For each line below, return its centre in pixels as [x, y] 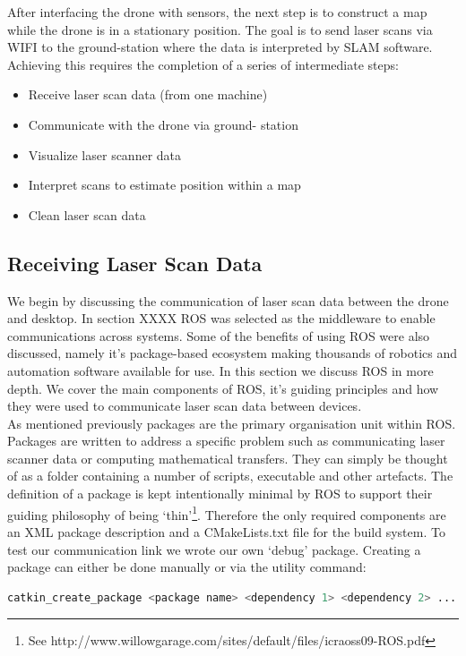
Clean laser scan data [87, 214]
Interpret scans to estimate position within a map [164, 185]
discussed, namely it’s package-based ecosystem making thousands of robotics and [233, 353]
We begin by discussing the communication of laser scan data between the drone [228, 300]
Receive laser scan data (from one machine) [148, 94]
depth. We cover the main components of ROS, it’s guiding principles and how [223, 388]
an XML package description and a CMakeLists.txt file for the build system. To [226, 531]
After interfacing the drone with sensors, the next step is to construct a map [217, 12]
